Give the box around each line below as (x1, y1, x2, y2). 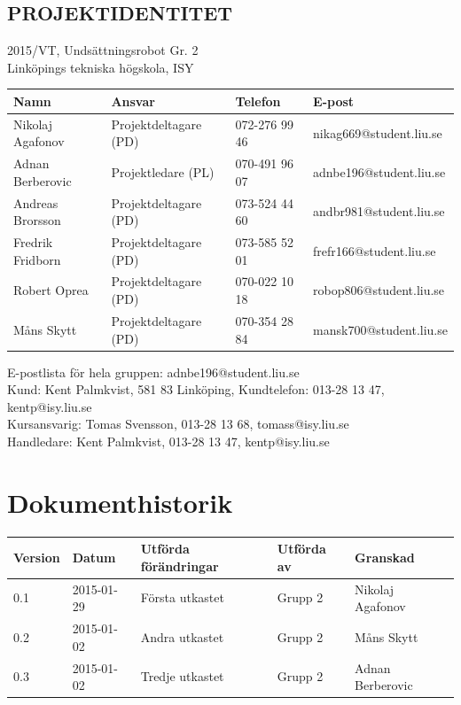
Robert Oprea (13, 281, 89, 299)
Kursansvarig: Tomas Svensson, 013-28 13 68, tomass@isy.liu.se (7, 414, 349, 433)
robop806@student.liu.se (313, 281, 445, 299)
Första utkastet (140, 588, 224, 607)
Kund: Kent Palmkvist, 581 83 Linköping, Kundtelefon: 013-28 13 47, (7, 380, 385, 399)
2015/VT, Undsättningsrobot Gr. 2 (7, 41, 199, 59)
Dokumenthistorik (7, 484, 233, 520)
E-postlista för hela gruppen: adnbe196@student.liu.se (7, 362, 300, 381)
